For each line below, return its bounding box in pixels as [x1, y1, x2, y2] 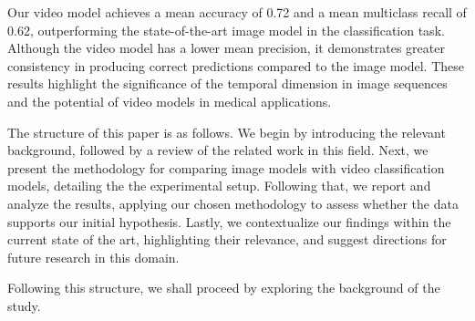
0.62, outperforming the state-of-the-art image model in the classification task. [7, 20, 445, 39]
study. [7, 295, 41, 315]
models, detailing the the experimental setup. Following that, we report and [7, 176, 431, 195]
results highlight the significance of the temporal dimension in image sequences [7, 74, 448, 93]
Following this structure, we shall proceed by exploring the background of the [7, 278, 440, 297]
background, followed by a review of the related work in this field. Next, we [7, 140, 429, 160]
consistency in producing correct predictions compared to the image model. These [7, 56, 464, 75]
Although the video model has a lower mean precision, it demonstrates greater [7, 38, 445, 57]
